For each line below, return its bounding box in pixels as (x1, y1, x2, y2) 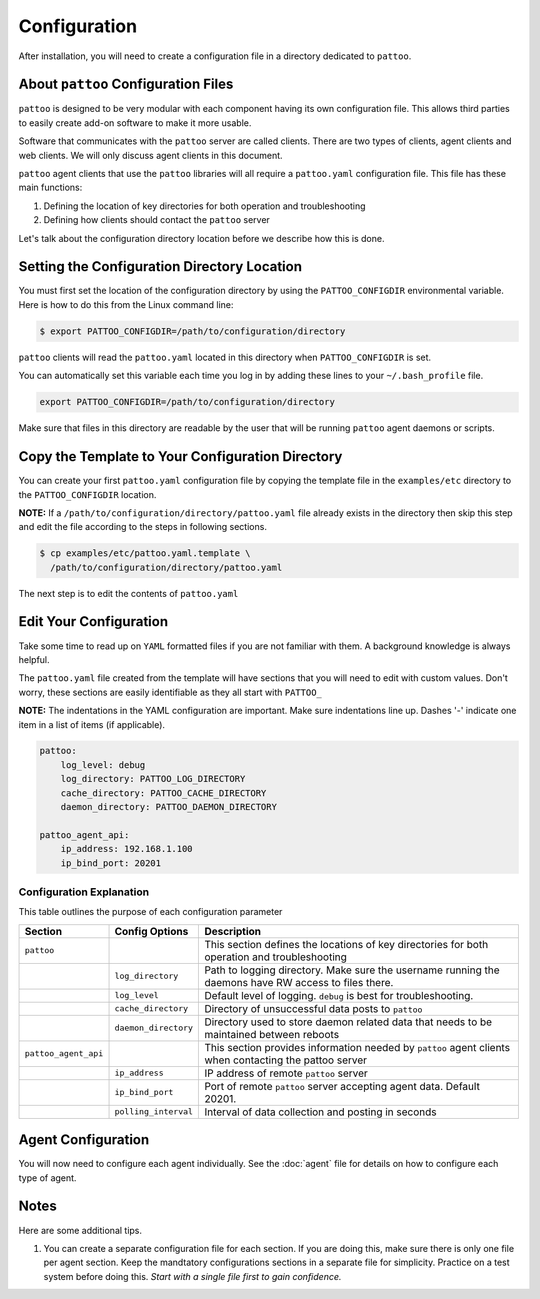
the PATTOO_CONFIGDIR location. (18, 488, 157, 500)
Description (204, 924, 262, 938)
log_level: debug (60, 759, 146, 770)
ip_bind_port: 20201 (60, 857, 162, 869)
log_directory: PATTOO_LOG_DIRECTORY (60, 773, 246, 785)
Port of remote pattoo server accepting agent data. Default (204, 1079, 480, 1093)
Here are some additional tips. (18, 1224, 143, 1236)
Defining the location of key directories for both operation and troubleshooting (43, 200, 366, 212)
